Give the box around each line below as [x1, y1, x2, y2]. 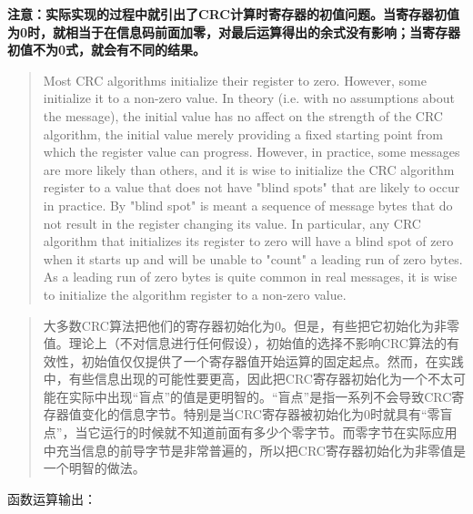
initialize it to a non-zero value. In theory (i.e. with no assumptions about [43, 88, 456, 108]
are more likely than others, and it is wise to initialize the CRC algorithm [43, 159, 455, 179]
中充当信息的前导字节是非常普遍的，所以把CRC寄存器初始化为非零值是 [43, 440, 466, 459]
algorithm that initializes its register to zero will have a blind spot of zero [43, 231, 454, 251]
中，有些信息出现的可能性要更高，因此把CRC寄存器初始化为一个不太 [43, 369, 453, 388]
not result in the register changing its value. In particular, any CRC [43, 213, 421, 232]
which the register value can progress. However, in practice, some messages [43, 142, 460, 161]
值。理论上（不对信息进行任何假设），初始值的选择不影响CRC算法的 [43, 334, 447, 353]
